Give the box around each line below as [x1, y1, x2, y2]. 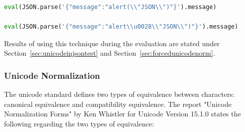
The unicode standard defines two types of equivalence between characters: [4, 89, 235, 99]
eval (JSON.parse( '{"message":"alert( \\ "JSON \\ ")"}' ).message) [4, 4, 217, 11]
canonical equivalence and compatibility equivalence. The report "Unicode [4, 98, 232, 109]
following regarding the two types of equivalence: [4, 118, 154, 128]
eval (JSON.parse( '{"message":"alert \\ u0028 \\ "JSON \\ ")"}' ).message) [4, 23, 238, 31]
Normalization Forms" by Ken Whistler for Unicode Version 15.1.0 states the [4, 108, 241, 119]
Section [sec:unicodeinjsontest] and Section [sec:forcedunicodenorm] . [4, 48, 215, 58]
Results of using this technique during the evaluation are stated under [4, 38, 220, 48]
